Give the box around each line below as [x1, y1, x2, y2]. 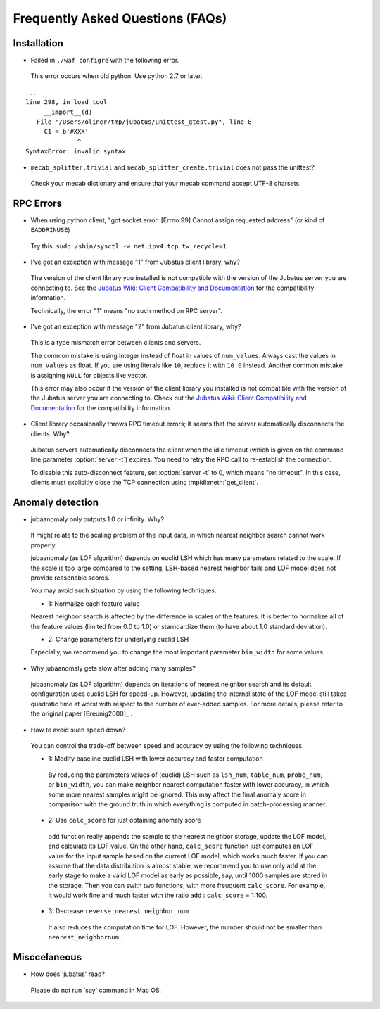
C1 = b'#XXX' [44, 127, 89, 136]
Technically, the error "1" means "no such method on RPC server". [30, 306, 223, 315]
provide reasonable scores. [30, 573, 110, 582]
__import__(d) [44, 108, 93, 116]
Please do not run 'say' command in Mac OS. [30, 986, 162, 994]
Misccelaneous [13, 951, 82, 963]
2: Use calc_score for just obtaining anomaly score [48, 816, 201, 825]
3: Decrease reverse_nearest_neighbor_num [48, 907, 189, 915]
